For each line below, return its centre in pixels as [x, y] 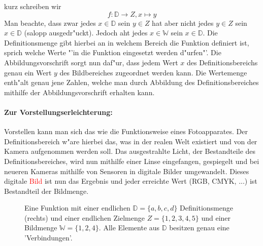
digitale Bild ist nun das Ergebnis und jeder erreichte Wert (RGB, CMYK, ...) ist [131, 181]
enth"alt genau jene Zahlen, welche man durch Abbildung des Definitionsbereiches [131, 82]
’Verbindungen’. [48, 238]
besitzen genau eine [199, 228]
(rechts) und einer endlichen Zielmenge [85, 217]
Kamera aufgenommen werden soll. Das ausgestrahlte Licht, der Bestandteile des [130, 151]
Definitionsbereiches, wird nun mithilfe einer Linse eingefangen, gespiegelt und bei [132, 161]
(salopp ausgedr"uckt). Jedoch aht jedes [86, 33]
